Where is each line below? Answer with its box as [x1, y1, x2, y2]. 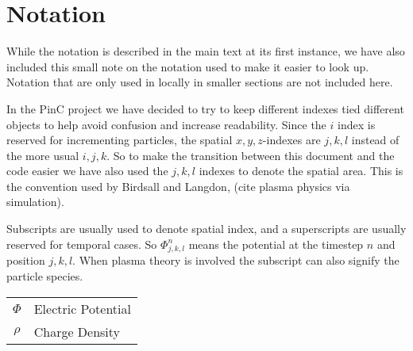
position [6, 252, 45, 269]
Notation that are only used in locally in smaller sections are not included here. [6, 74, 393, 90]
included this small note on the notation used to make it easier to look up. [6, 58, 369, 74]
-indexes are [262, 132, 321, 148]
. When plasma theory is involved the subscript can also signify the [72, 252, 399, 269]
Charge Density [33, 322, 121, 341]
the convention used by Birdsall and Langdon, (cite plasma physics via [6, 177, 350, 194]
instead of [351, 132, 399, 148]
